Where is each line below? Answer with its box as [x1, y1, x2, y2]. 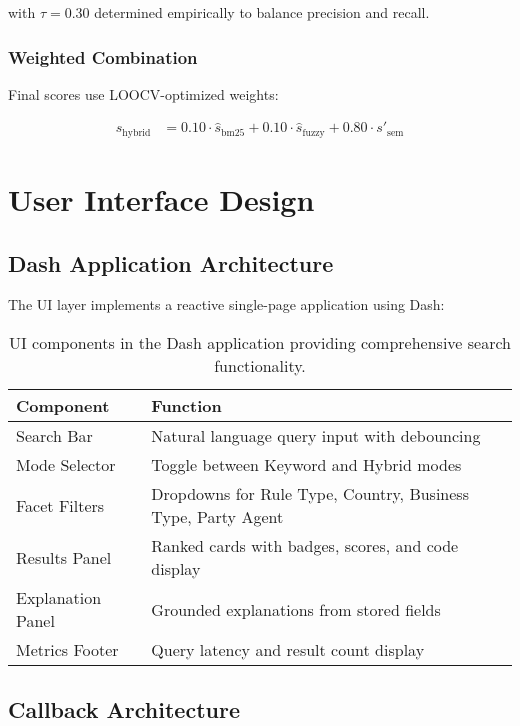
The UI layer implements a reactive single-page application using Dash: [8, 294, 445, 315]
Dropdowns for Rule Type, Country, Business [151, 482, 469, 506]
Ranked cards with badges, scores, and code [151, 534, 459, 558]
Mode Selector [16, 453, 116, 477]
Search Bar [16, 424, 93, 448]
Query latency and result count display [151, 638, 425, 662]
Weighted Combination [8, 44, 198, 69]
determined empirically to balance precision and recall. [94, 2, 430, 22]
